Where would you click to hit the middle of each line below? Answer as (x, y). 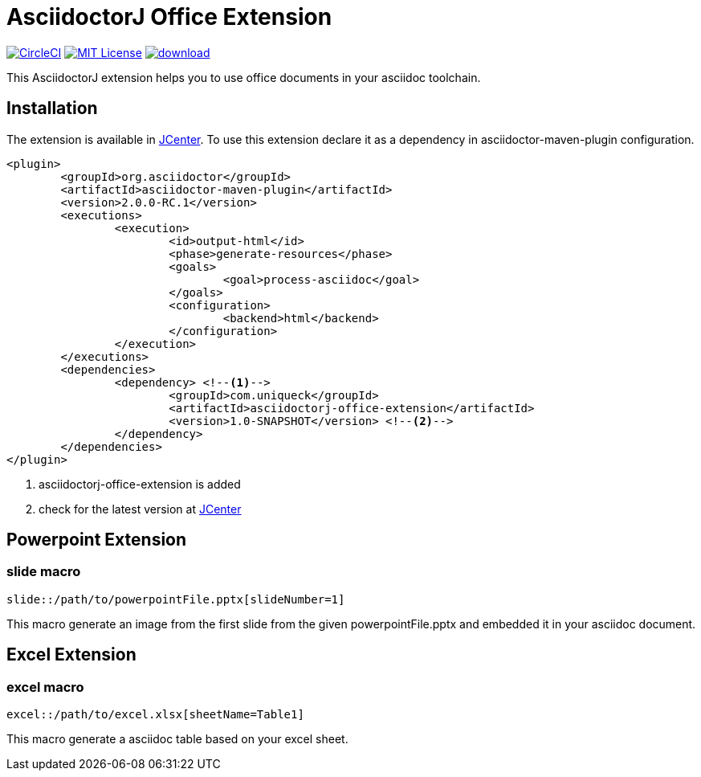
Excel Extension (71, 655)
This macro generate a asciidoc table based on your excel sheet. (177, 739)
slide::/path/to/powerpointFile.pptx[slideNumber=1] (176, 599)
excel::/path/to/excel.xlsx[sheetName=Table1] (155, 715)
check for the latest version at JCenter (140, 509)
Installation (52, 108)
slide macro (44, 572)
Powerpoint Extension (97, 540)
